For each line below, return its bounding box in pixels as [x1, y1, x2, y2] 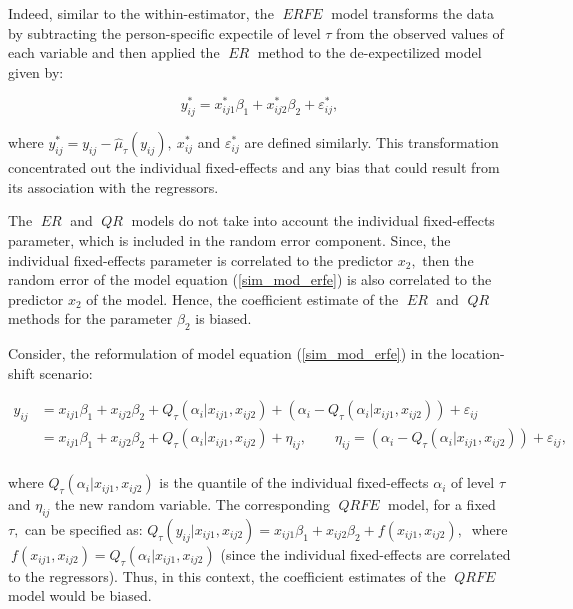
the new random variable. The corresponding [55, 494, 330, 515]
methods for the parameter [8, 308, 173, 329]
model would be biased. [8, 585, 152, 606]
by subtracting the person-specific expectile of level [8, 22, 321, 43]
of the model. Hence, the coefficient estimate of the [86, 288, 399, 309]
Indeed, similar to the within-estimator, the [8, 3, 274, 23]
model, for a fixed [388, 494, 496, 515]
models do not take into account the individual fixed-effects [131, 210, 495, 231]
